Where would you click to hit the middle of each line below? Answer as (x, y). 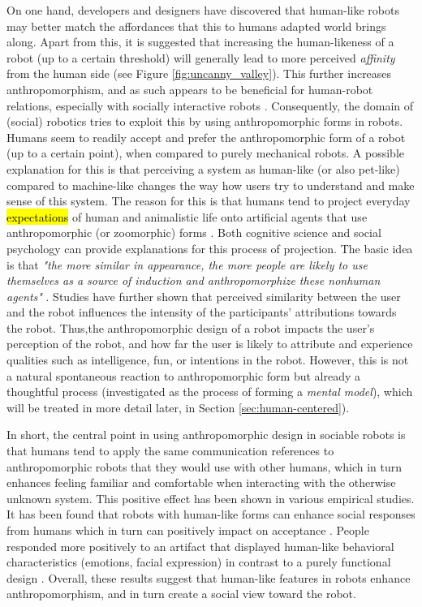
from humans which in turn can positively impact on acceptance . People (188, 530)
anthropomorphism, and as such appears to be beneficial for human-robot (190, 89)
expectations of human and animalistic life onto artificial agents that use (187, 216)
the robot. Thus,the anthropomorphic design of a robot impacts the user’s (191, 327)
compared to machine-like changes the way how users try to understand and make (211, 185)
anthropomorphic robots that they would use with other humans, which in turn (204, 466)
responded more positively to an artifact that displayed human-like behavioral (200, 546)
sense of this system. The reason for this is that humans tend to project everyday (209, 201)
